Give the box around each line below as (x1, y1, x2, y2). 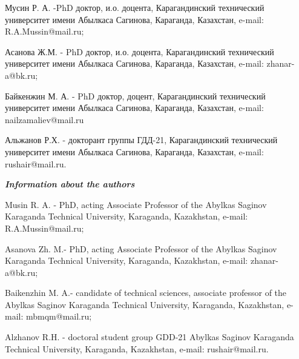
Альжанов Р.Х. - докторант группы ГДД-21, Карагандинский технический (5, 133, 278, 146)
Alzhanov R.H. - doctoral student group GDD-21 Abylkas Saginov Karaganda (5, 330, 294, 343)
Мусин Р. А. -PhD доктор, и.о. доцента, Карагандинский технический (5, 1, 264, 13)
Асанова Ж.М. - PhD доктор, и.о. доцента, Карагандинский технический (5, 45, 274, 58)
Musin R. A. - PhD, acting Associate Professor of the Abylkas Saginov (5, 198, 267, 210)
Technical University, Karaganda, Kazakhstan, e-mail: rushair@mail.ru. (5, 342, 269, 355)
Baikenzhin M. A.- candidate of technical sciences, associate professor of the (5, 286, 287, 299)
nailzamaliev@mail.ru (5, 113, 84, 126)
